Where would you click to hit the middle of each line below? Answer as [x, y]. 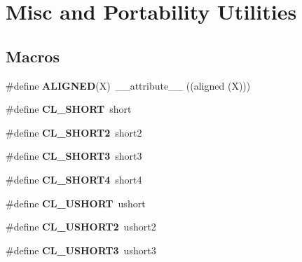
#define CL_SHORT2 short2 [74, 132]
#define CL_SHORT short [69, 109]
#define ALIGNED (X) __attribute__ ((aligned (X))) [128, 85]
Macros [33, 56]
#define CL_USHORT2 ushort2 [81, 227]
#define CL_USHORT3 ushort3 [81, 250]
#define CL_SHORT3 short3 [74, 156]
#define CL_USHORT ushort [76, 203]
